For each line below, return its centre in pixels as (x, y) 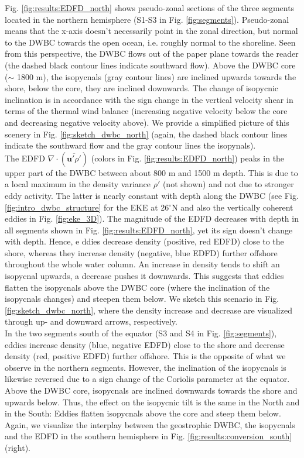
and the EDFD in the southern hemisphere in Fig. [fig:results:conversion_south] (148, 436)
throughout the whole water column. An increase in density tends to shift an (142, 264)
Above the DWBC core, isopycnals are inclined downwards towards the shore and (151, 390)
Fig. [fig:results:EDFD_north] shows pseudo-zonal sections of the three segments (150, 8)
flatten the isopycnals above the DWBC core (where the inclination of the (137, 287)
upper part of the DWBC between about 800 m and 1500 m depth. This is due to (151, 172)
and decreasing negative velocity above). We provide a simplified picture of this (147, 122)
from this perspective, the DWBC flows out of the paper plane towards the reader (152, 54)
